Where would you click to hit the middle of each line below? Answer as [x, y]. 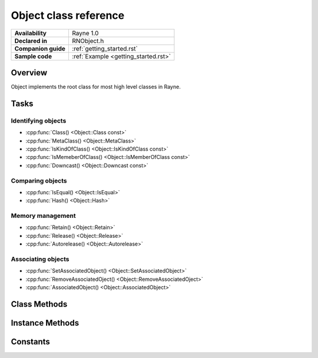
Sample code [33, 56]
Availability [31, 33]
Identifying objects [39, 121]
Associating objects [40, 259]
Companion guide [40, 48]
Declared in [31, 41]
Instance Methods [45, 323]
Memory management [43, 216]
